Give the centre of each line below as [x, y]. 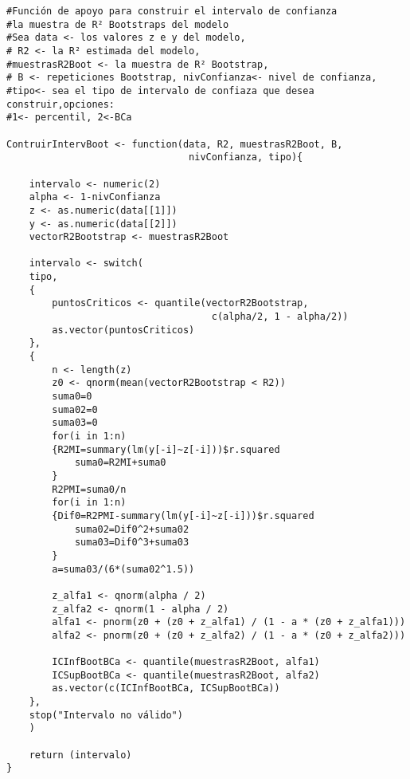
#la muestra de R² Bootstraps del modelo [118, 24]
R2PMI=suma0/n [89, 489]
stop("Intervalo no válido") [106, 715]
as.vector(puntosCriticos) [123, 330]
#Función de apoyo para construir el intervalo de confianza [172, 11]
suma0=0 [72, 397]
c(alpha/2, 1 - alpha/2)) [280, 317]
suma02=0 [75, 409]
